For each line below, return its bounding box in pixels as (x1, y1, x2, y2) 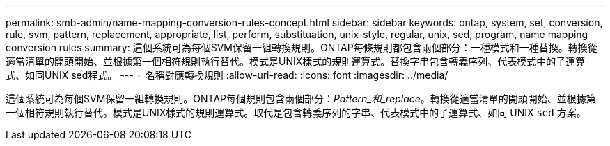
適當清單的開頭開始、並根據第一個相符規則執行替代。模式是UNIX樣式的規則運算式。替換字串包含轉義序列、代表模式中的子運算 (6, 55, 586, 67)
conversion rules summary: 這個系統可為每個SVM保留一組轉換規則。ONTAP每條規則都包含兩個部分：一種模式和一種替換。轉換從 (6, 42, 597, 53)
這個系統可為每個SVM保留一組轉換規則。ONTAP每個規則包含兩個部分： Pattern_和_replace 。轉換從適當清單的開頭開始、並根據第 (6, 93, 596, 104)
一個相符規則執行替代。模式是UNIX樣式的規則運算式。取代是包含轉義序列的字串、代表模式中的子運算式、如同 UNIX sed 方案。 (6, 107, 586, 118)
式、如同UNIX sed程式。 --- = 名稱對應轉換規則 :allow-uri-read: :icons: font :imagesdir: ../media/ (6, 69, 448, 81)
